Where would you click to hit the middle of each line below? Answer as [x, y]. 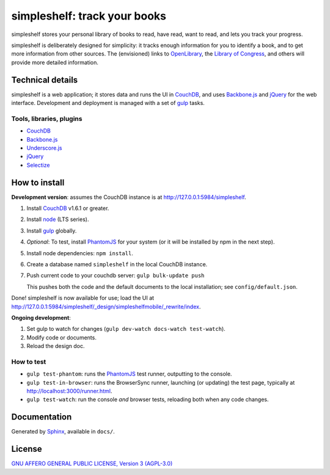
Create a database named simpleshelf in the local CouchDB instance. [117, 264]
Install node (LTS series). [58, 219]
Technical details [45, 80]
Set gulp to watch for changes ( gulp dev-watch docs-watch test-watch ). [126, 329]
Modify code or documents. [62, 337]
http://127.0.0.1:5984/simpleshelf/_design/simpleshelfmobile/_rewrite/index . [106, 306]
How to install [38, 182]
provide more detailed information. [55, 62]
